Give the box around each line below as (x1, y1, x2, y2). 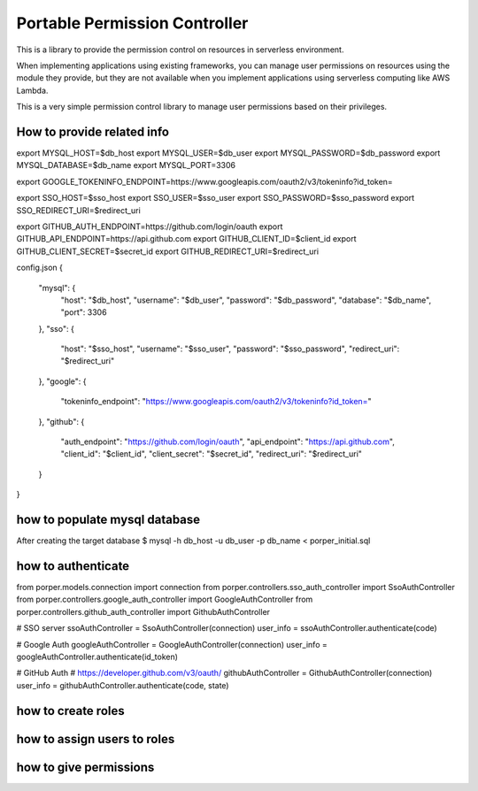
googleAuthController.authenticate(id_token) (16, 651, 179, 662)
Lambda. (16, 85, 49, 96)
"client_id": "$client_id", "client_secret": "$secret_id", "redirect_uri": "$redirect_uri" (60, 449, 363, 459)
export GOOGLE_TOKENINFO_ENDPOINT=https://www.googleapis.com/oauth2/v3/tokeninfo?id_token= (16, 176, 393, 187)
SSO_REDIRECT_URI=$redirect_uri (16, 204, 141, 216)
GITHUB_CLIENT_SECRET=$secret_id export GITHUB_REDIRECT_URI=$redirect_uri (16, 246, 319, 257)
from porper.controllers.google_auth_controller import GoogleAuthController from (16, 594, 313, 605)
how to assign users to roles (16, 731, 175, 747)
